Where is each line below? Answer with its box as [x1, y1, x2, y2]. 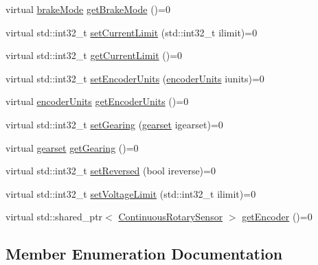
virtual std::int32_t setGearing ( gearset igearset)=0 [5, 117, 223, 131]
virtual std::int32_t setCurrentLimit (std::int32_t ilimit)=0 [5, 25, 258, 39]
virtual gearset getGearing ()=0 [5, 140, 139, 154]
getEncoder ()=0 [242, 209, 313, 224]
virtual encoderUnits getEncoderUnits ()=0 [5, 94, 189, 108]
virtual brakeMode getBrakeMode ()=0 [5, 2, 170, 16]
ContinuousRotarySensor [118, 209, 223, 224]
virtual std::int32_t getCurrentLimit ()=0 [5, 48, 183, 62]
